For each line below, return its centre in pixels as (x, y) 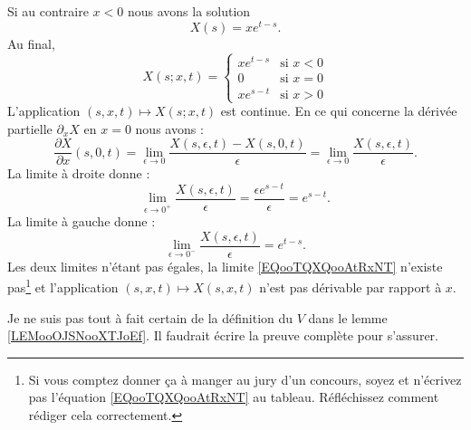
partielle (30, 128)
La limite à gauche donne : (82, 221)
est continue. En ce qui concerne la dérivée (339, 111)
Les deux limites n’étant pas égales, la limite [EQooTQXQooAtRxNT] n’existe (225, 266)
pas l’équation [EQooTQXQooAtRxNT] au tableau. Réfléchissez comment (234, 397)
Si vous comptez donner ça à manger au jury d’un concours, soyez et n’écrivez (245, 379)
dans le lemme (348, 317)
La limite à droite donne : (79, 173)
